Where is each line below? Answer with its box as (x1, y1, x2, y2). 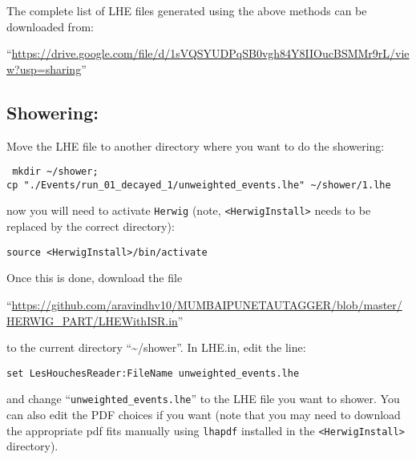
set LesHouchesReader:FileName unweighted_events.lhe (6, 367, 300, 379)
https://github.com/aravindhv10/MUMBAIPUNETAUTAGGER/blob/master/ (11, 296, 402, 313)
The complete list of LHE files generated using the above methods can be (6, 2, 367, 18)
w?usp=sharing (6, 60, 82, 77)
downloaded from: (6, 18, 94, 34)
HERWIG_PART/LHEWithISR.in (6, 312, 178, 329)
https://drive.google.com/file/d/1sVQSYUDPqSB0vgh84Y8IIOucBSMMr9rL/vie (11, 45, 410, 62)
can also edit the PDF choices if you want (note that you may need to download (6, 406, 401, 423)
